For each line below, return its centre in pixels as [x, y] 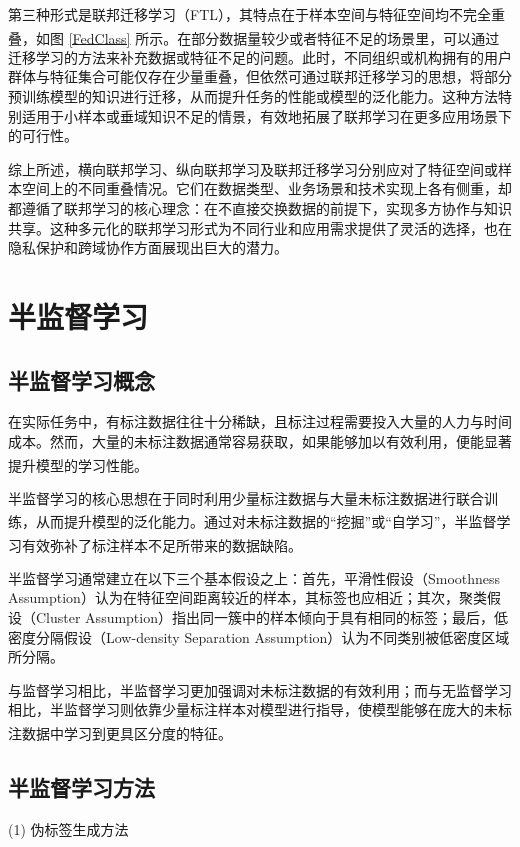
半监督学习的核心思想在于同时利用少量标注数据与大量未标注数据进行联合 [246, 497]
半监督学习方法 [81, 786]
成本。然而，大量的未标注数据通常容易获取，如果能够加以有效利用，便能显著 [260, 440]
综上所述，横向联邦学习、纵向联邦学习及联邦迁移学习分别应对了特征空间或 [253, 168]
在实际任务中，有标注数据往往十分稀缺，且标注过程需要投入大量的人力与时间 [260, 421]
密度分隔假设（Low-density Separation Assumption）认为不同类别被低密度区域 [259, 636]
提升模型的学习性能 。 [78, 464]
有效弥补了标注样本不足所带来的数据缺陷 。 [161, 544]
